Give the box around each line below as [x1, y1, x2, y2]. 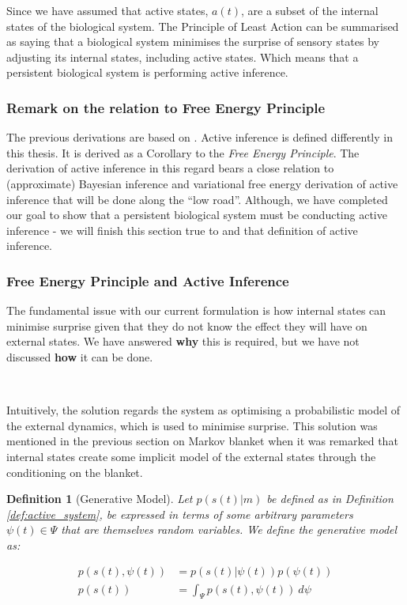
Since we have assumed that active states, [6, 2, 209, 18]
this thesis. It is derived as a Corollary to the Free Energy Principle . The [6, 144, 360, 161]
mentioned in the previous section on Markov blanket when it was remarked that [6, 433, 398, 449]
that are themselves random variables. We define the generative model [61, 521, 398, 538]
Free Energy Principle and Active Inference [6, 270, 289, 290]
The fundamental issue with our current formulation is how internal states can [6, 302, 386, 319]
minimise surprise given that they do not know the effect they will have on [6, 317, 367, 334]
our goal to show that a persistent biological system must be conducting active [6, 206, 387, 223]
